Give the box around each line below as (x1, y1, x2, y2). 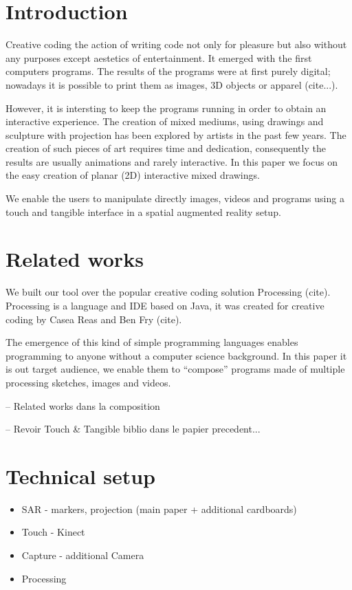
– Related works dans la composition (5, 398, 160, 413)
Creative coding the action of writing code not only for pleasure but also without (5, 37, 347, 52)
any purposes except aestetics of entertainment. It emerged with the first (5, 50, 312, 65)
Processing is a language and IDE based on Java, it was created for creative (5, 298, 324, 312)
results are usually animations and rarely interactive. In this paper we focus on (5, 154, 338, 168)
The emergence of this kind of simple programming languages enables (5, 335, 298, 349)
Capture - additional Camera (21, 548, 144, 562)
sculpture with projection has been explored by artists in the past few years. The (5, 127, 346, 142)
